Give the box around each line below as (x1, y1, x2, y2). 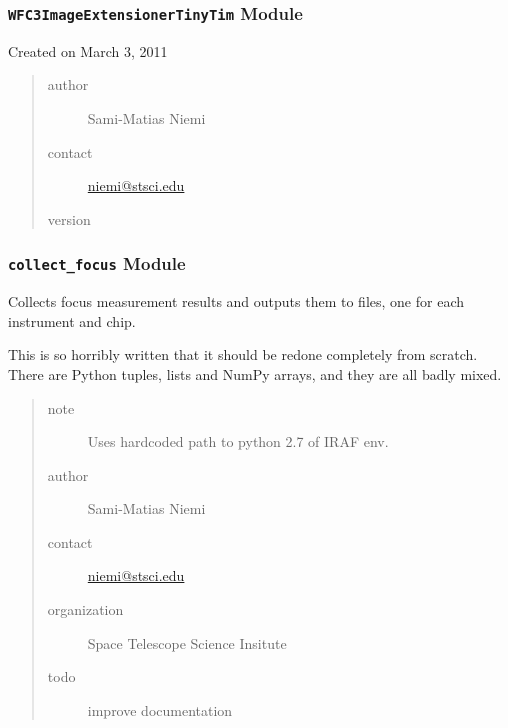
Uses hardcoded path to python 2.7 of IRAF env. (87, 431, 389, 452)
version (47, 208, 91, 229)
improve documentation (87, 699, 233, 720)
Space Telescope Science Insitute (87, 632, 287, 653)
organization (47, 599, 124, 620)
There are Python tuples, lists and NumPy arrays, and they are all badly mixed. (8, 363, 502, 384)
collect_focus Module (8, 251, 186, 276)
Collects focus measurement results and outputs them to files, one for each (8, 291, 464, 312)
